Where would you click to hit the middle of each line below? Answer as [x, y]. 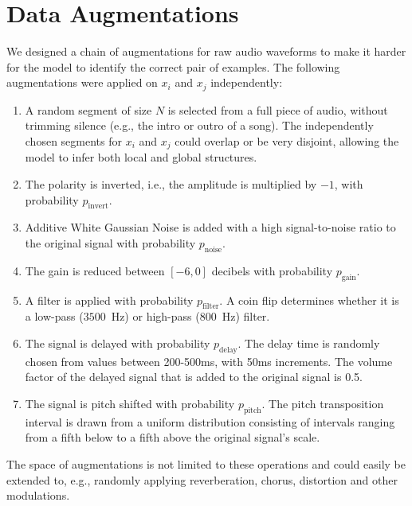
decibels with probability [272, 270]
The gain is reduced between [95, 270]
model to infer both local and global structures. [141, 157]
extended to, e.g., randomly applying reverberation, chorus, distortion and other [202, 479]
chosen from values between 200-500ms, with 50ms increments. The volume [209, 361]
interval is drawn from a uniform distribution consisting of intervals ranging [210, 421]
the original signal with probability [110, 242]
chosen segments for [73, 140]
